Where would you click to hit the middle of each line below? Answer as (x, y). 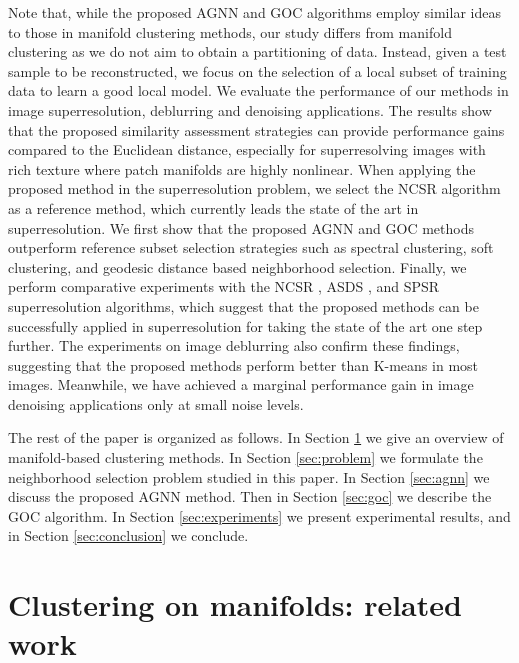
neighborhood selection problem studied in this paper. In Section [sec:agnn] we (249, 476)
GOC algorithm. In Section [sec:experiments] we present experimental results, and (259, 515)
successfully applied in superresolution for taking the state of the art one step (245, 325)
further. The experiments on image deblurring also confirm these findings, (234, 345)
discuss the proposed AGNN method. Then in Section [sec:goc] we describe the (250, 496)
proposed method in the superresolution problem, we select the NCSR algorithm (254, 188)
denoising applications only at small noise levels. (156, 403)
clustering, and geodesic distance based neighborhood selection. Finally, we (237, 266)
